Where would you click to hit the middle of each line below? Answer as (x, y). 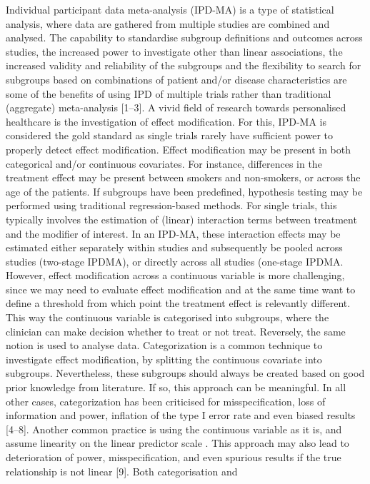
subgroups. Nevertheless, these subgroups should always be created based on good (185, 373)
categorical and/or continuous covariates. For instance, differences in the (164, 163)
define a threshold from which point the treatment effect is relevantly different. (178, 303)
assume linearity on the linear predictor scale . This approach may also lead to (177, 443)
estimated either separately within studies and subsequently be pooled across (174, 247)
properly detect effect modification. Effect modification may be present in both (178, 149)
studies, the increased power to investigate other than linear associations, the (174, 51)
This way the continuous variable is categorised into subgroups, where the (167, 317)
